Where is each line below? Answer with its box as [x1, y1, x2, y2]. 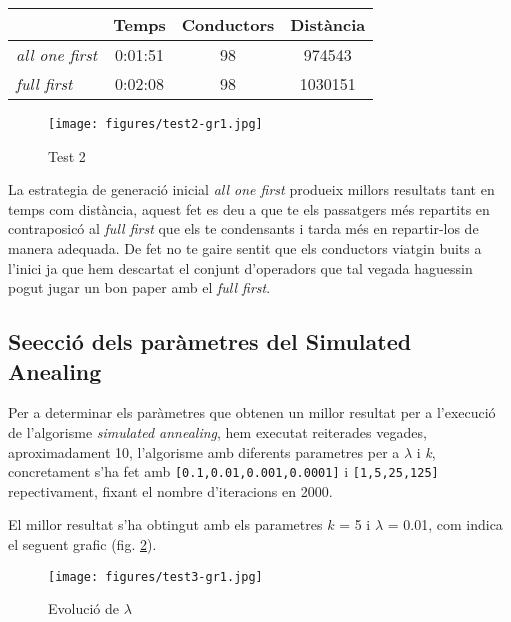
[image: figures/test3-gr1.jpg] [48, 569, 263, 584]
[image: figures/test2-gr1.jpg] [48, 117, 263, 131]
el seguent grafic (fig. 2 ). [8, 534, 157, 555]
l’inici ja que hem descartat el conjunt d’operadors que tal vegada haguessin [8, 257, 473, 278]
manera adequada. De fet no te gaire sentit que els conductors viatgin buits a [8, 238, 482, 259]
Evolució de [48, 598, 119, 619]
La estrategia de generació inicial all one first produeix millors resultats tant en [8, 179, 495, 200]
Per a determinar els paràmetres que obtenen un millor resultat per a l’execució [8, 402, 496, 423]
